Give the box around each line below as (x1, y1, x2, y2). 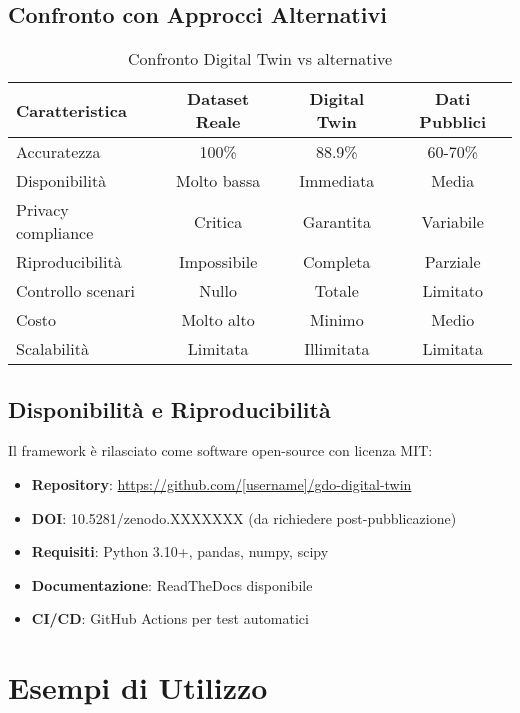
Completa (303, 250, 371, 274)
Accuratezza (16, 140, 101, 164)
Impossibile (178, 250, 258, 274)
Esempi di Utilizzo (8, 667, 268, 708)
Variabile (421, 209, 484, 233)
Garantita (302, 209, 371, 233)
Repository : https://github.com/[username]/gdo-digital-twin (31, 474, 412, 494)
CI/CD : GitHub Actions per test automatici (31, 608, 309, 629)
